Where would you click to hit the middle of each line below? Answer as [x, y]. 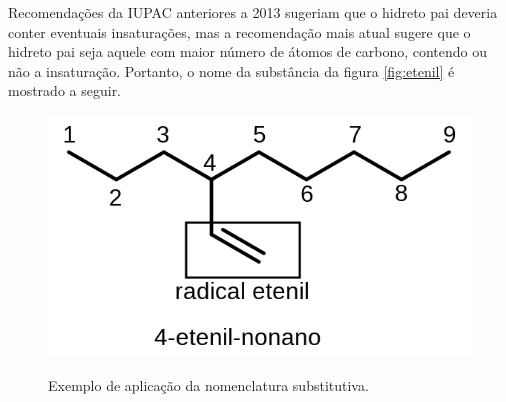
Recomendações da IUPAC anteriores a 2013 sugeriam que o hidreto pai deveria [253, 12]
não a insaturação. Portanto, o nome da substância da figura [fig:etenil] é [231, 70]
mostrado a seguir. [65, 90]
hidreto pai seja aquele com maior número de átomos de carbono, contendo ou [248, 51]
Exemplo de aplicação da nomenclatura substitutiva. [208, 384]
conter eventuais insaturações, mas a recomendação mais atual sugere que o [239, 31]
